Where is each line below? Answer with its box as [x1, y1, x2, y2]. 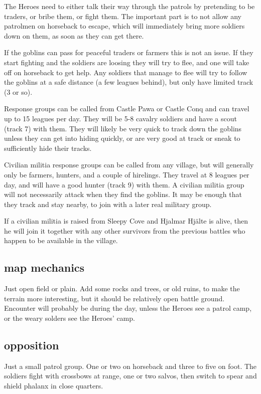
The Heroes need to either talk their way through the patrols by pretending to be [4, 1, 255, 11]
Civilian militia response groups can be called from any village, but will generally [4, 159, 254, 170]
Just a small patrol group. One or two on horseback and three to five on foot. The [4, 360, 257, 371]
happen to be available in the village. [4, 235, 118, 246]
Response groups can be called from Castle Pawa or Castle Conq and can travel [4, 103, 249, 114]
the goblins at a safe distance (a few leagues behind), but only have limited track [4, 77, 253, 87]
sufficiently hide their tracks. [4, 142, 92, 153]
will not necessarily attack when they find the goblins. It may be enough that [4, 189, 242, 200]
